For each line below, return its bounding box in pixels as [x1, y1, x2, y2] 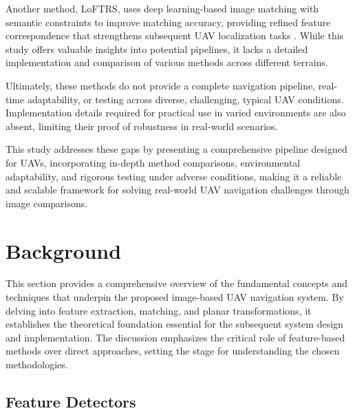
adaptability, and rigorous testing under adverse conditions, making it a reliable [6, 169, 342, 183]
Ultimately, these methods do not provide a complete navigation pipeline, [6, 78, 316, 92]
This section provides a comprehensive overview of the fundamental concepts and [6, 276, 348, 290]
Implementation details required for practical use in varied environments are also [6, 105, 346, 120]
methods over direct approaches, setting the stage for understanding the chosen [6, 343, 340, 358]
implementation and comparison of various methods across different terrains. [6, 55, 328, 70]
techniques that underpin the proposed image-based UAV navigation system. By [6, 290, 344, 304]
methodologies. [6, 357, 68, 371]
